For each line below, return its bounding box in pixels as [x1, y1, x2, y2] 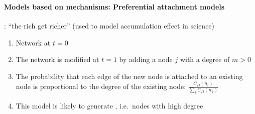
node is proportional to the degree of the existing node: [16, 80, 186, 91]
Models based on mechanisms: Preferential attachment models [4, 1, 225, 11]
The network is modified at [16, 54, 99, 64]
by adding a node [119, 54, 173, 64]
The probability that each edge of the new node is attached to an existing [16, 70, 243, 81]
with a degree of [180, 54, 230, 64]
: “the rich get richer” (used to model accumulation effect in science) [4, 20, 215, 31]
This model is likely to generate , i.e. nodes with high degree [16, 100, 203, 111]
